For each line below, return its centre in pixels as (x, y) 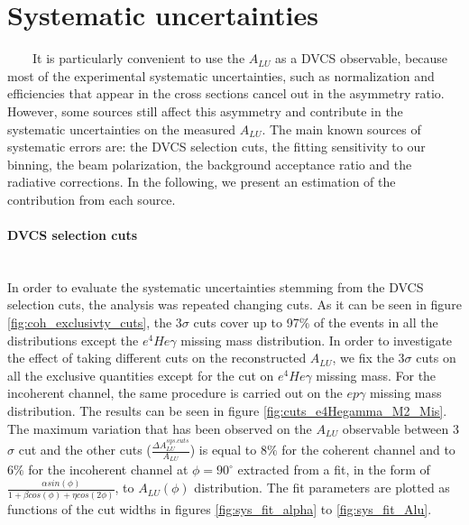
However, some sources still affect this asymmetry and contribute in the (205, 111)
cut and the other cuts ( (85, 450)
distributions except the (73, 340)
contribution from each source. (92, 199)
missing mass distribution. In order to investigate (317, 340)
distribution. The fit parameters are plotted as (322, 488)
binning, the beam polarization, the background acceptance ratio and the (210, 164)
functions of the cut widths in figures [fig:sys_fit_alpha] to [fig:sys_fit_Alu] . (220, 508)
